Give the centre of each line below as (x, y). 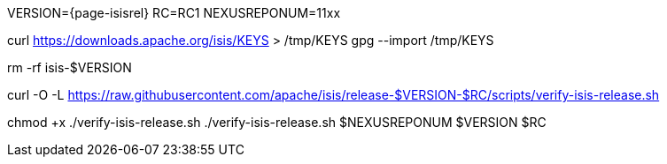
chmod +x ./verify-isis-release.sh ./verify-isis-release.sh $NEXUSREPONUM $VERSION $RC (277, 122)
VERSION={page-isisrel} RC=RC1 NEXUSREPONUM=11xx (174, 13)
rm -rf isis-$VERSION (70, 67)
